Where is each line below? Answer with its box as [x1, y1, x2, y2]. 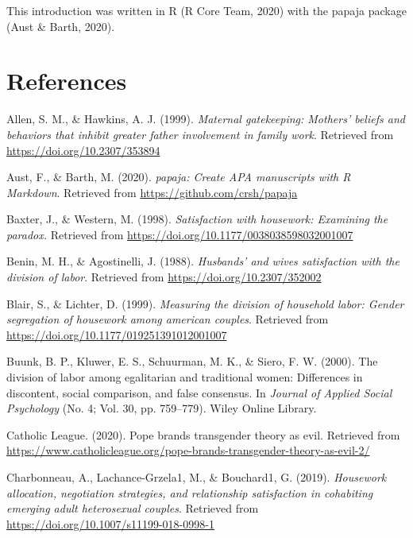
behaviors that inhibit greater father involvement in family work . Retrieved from [6, 126, 394, 142]
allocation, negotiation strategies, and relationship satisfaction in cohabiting [6, 484, 373, 501]
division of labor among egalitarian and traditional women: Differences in [6, 369, 363, 385]
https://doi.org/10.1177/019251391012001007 [6, 326, 227, 343]
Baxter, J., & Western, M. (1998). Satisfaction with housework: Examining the [6, 211, 388, 227]
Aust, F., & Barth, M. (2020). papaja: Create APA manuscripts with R [6, 168, 351, 185]
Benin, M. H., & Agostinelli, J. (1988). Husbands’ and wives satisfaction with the [6, 253, 399, 269]
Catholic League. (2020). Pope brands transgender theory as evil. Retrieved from [6, 426, 400, 443]
